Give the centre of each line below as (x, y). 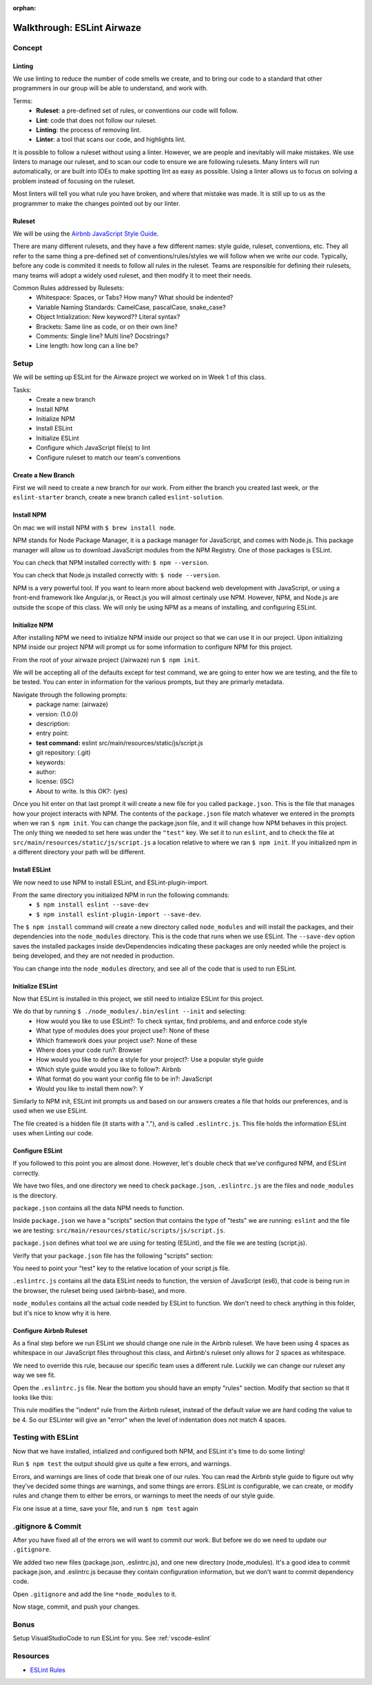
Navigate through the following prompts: (70, 694)
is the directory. (35, 1195)
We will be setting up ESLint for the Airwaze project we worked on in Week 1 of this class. (139, 377)
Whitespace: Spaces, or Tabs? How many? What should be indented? (135, 298)
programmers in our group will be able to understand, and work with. (110, 88)
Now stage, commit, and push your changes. (76, 1607)
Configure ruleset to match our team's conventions (108, 457)
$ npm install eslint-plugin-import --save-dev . (119, 914)
